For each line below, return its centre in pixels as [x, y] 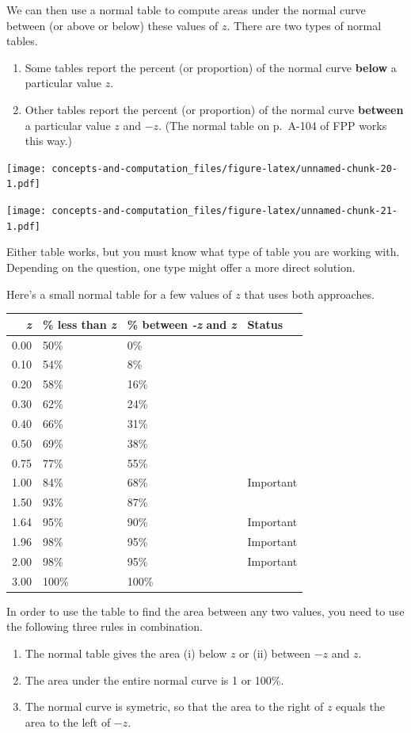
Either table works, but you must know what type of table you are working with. [203, 252]
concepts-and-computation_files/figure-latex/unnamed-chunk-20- [225, 168]
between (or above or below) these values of [112, 25]
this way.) [48, 141]
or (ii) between [275, 653]
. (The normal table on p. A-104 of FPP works [273, 125]
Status [265, 324]
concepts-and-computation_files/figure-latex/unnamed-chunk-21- [225, 211]
